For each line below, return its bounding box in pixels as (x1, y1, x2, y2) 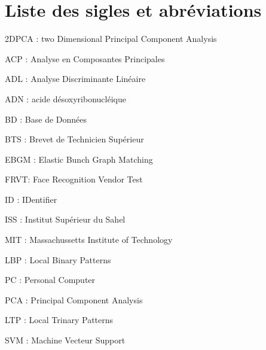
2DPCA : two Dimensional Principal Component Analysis (5, 32, 217, 45)
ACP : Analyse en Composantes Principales (5, 52, 165, 65)
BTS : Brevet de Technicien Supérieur (5, 133, 144, 145)
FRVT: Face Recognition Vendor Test (5, 173, 143, 185)
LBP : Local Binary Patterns (5, 253, 111, 266)
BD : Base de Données (5, 112, 87, 125)
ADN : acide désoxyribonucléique (5, 92, 126, 105)
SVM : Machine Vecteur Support (5, 334, 126, 346)
